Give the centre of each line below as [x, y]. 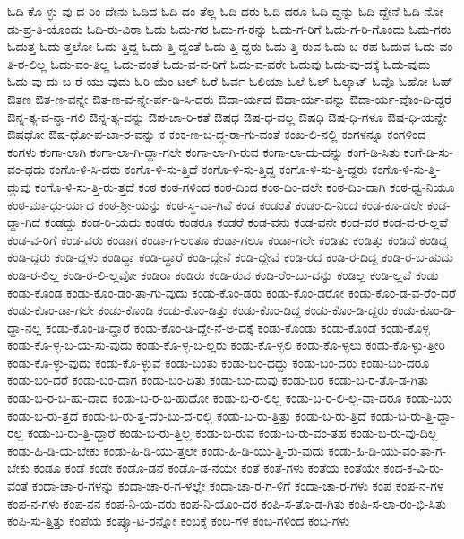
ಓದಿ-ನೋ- [425, 11]
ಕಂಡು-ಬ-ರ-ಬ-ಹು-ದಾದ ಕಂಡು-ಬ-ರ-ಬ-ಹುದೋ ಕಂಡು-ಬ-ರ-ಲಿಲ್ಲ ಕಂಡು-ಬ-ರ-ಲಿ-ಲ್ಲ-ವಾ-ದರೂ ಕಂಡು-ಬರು [230, 398]
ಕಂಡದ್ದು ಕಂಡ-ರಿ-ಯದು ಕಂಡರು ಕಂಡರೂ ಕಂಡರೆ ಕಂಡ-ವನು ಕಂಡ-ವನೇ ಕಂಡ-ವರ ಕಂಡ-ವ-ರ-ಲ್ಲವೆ [246, 222]
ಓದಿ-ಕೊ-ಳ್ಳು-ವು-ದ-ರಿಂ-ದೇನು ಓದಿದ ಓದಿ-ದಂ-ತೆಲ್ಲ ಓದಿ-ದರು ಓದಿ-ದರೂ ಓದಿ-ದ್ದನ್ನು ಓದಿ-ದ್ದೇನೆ [203, 11]
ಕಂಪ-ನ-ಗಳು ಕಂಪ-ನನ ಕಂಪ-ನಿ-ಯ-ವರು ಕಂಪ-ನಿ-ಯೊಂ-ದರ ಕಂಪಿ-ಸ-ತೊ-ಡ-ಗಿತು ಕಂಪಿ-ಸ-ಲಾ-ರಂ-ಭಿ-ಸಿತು [227, 503]
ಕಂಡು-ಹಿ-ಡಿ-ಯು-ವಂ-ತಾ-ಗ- [387, 450]
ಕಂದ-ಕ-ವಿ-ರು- [414, 468]
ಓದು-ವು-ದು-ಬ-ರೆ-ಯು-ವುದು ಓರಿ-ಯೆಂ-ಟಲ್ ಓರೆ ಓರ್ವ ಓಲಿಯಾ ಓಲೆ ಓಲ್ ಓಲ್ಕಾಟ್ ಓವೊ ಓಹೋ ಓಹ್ [230, 81]
